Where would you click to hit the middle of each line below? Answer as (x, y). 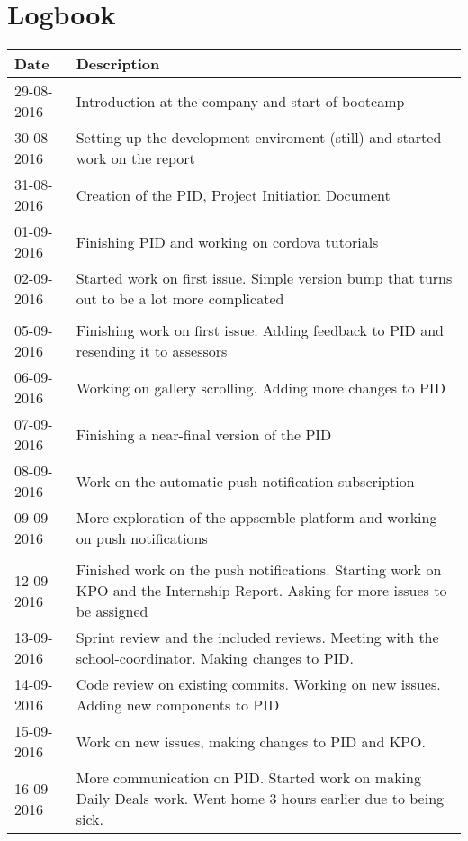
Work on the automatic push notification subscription (245, 481)
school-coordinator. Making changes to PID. (215, 658)
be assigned (112, 611)
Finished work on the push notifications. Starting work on (259, 570)
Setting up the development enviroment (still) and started (259, 138)
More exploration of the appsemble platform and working (256, 518)
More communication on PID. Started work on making (248, 778)
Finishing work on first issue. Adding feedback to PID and (260, 330)
